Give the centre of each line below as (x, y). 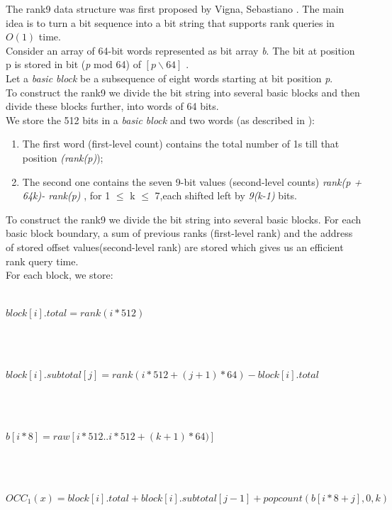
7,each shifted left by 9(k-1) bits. (226, 195)
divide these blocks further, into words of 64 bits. (112, 106)
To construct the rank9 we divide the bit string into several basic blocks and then (183, 92)
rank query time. (42, 261)
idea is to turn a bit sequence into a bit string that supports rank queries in (170, 22)
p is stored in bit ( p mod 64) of (73, 64)
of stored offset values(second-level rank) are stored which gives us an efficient (175, 246)
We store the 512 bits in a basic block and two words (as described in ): (160, 120)
